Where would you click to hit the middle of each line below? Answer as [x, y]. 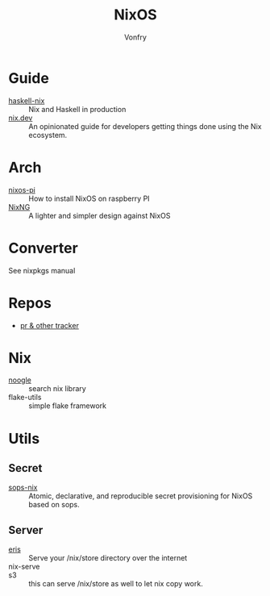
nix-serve [24, 567]
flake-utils [25, 398]
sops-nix [23, 488]
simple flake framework [68, 406]
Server [26, 530]
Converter [43, 248]
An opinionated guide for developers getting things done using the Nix [145, 126]
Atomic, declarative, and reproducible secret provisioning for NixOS [141, 496]
